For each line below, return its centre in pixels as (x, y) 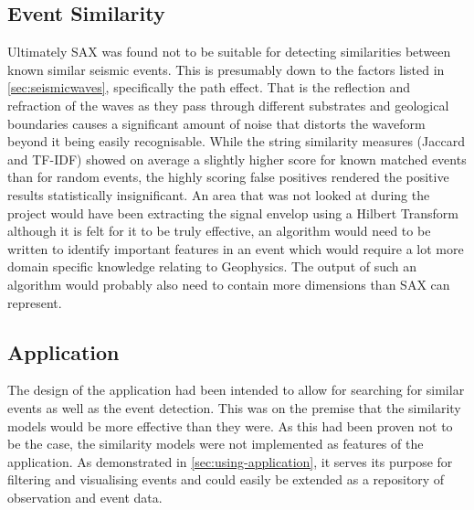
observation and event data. (85, 497)
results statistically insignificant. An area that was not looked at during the (219, 194)
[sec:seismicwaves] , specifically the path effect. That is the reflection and (209, 87)
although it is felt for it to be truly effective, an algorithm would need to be (219, 231)
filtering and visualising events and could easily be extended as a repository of (226, 479)
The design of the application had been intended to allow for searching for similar (236, 390)
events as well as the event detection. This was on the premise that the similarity (234, 407)
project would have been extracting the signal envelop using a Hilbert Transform (233, 212)
